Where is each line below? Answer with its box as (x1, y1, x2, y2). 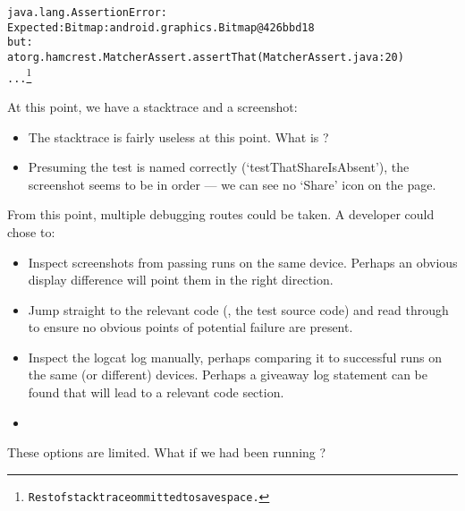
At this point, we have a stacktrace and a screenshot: (7, 97, 298, 115)
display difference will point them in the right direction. (28, 270, 334, 289)
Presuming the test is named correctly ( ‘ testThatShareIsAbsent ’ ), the (28, 158, 410, 176)
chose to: (7, 222, 55, 241)
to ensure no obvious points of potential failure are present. (28, 318, 353, 336)
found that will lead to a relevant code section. (28, 383, 284, 402)
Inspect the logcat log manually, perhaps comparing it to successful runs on (28, 347, 442, 366)
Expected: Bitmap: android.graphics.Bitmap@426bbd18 (7, 21, 315, 34)
